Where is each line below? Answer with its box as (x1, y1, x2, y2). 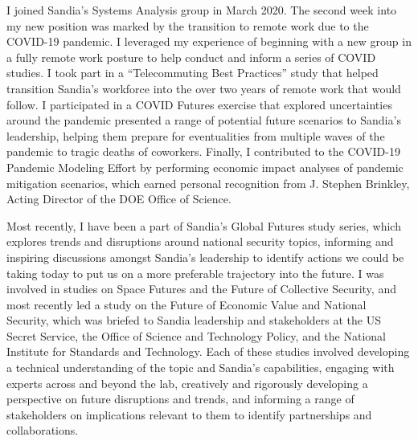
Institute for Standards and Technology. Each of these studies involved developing (6, 343, 410, 360)
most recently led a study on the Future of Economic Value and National (6, 296, 367, 312)
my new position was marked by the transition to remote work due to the (6, 17, 369, 34)
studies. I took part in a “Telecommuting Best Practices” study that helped (6, 64, 379, 81)
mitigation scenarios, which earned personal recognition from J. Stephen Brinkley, (6, 174, 410, 191)
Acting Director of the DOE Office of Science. (6, 190, 232, 207)
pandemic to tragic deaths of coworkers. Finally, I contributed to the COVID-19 (6, 143, 400, 160)
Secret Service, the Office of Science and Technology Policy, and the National (6, 327, 386, 344)
